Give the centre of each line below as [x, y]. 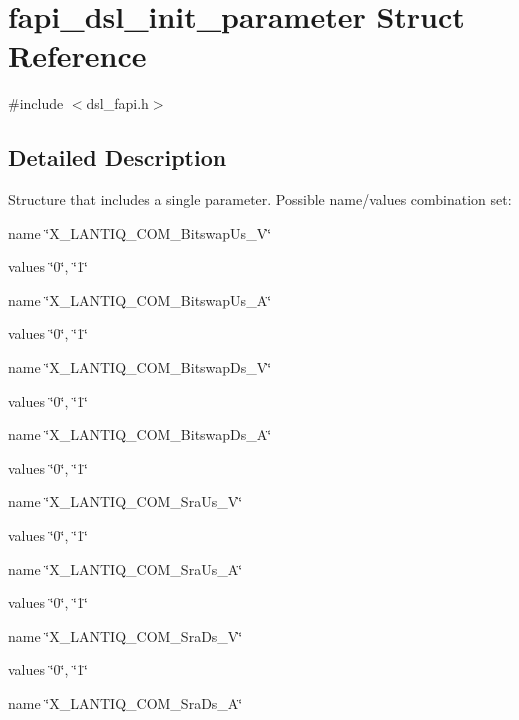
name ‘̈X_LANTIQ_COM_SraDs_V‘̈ [125, 635]
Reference [77, 55]
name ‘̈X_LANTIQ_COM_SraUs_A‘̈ [125, 568]
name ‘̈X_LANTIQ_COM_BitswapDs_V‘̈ [140, 367]
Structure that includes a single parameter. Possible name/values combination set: [260, 199]
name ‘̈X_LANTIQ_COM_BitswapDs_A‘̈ [140, 434]
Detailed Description [117, 157]
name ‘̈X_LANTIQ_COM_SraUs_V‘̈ [125, 501]
